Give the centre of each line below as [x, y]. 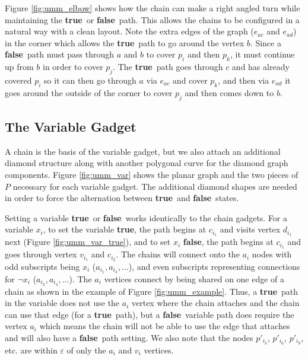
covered [18, 80]
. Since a [266, 42]
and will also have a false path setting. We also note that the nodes [129, 337]
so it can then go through [90, 80]
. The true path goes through [168, 67]
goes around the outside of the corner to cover [89, 92]
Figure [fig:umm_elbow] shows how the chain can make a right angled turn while [153, 8]
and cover [190, 80]
